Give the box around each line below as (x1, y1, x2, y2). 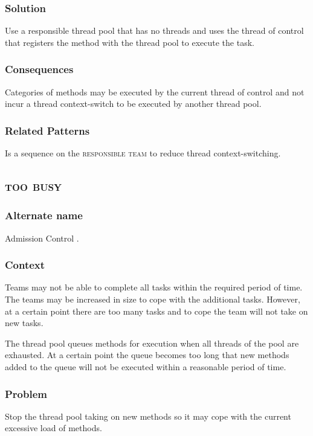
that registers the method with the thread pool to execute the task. (5, 36, 254, 48)
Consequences (5, 62, 74, 77)
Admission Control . (5, 231, 79, 244)
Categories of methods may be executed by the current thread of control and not (5, 85, 305, 98)
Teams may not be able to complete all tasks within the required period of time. (5, 281, 303, 293)
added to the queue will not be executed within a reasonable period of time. (5, 361, 286, 373)
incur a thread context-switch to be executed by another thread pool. (5, 97, 262, 110)
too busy (5, 176, 62, 195)
